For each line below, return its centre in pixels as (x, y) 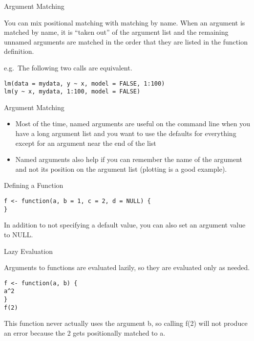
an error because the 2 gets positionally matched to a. (85, 332)
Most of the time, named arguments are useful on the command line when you (133, 124)
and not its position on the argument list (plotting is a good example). (121, 169)
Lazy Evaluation (28, 251)
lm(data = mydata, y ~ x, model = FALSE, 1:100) (85, 83)
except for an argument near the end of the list (86, 143)
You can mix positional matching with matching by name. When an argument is (125, 22)
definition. (19, 51)
